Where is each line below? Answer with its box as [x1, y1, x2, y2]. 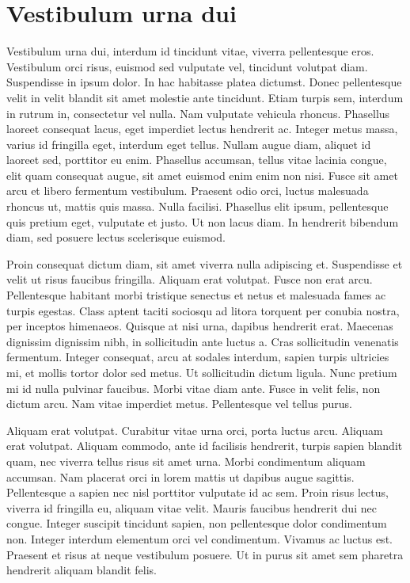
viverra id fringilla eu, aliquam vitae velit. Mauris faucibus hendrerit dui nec [6, 499, 377, 516]
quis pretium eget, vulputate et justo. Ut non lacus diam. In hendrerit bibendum [6, 213, 399, 230]
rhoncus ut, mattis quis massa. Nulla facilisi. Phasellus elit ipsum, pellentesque [6, 198, 389, 215]
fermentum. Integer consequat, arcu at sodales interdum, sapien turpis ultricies [6, 349, 389, 365]
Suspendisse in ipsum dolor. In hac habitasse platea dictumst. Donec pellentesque [6, 74, 402, 90]
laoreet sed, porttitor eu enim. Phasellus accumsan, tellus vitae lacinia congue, [6, 151, 387, 168]
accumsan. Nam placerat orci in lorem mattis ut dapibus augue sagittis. [6, 468, 355, 485]
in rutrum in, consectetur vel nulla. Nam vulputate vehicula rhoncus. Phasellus [6, 105, 390, 121]
